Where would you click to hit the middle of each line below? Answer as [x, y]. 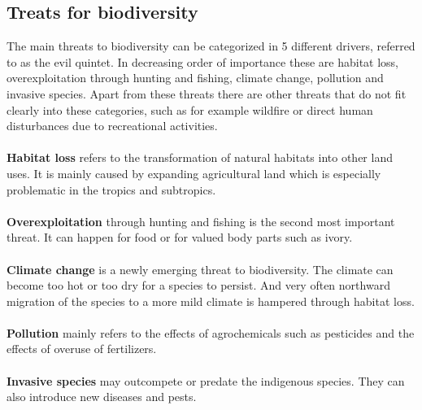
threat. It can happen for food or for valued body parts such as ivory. [180, 237]
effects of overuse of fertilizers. [82, 349]
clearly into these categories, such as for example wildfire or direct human [190, 109]
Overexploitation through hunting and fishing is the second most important [201, 221]
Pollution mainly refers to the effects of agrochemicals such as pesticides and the [211, 332]
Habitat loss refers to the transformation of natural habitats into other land [200, 157]
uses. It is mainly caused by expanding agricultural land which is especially [194, 173]
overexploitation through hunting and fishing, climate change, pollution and [195, 78]
